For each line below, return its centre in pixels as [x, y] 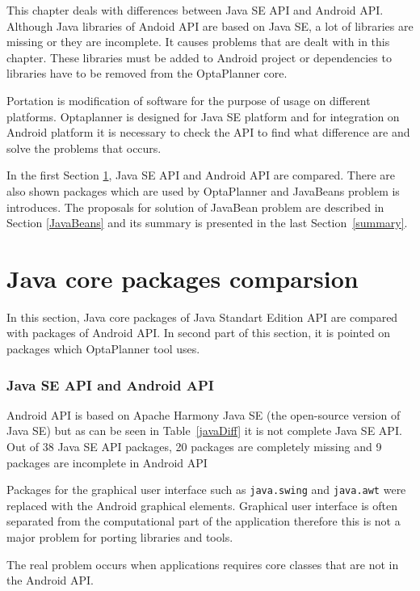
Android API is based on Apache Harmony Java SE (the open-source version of [204, 414]
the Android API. [50, 580]
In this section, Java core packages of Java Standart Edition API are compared [202, 317]
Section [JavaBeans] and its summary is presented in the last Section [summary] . [207, 223]
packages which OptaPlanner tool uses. [103, 349]
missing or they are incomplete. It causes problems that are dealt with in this [198, 42]
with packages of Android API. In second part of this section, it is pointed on [199, 333]
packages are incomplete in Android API [107, 462]
